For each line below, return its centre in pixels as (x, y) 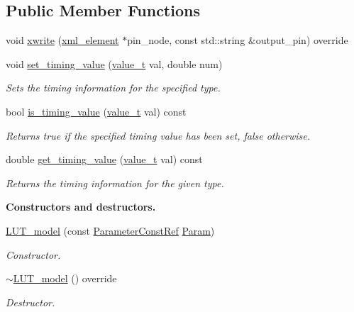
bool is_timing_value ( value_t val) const (96, 111)
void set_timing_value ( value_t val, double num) (114, 63)
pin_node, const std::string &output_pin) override (238, 40)
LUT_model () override (65, 278)
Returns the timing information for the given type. (115, 183)
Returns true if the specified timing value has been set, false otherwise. (158, 135)
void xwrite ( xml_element (62, 40)
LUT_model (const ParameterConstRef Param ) (110, 230)
